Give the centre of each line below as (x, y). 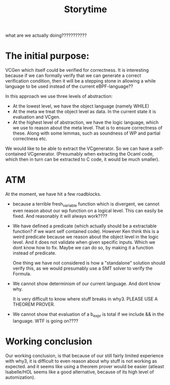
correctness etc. (30, 139)
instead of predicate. (34, 253)
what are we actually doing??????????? (46, 35)
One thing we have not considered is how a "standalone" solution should (89, 263)
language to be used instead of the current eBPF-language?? (69, 86)
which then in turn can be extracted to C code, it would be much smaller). (82, 160)
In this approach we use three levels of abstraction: (59, 96)
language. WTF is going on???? (45, 321)
